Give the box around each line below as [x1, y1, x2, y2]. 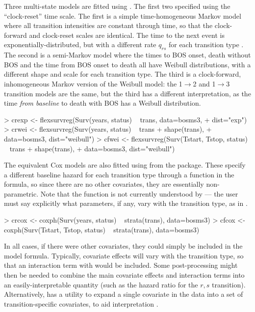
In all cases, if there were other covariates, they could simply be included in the [4, 241, 243, 251]
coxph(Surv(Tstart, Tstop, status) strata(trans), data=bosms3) [4, 224, 200, 234]
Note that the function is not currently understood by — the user [40, 188, 238, 199]
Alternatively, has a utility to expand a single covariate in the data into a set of [4, 289, 243, 299]
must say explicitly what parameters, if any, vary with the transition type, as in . [4, 198, 248, 208]
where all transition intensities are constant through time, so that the [4, 20, 213, 30]
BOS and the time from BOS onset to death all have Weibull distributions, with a [4, 59, 251, 69]
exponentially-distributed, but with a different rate [4, 39, 156, 50]
